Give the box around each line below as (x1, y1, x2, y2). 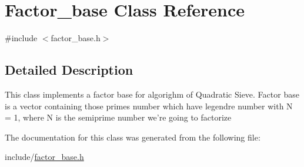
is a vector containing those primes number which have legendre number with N (5, 99, 293, 112)
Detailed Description (5, 61, 133, 79)
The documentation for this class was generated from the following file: (5, 131, 260, 143)
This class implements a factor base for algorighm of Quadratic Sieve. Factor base (5, 88, 299, 100)
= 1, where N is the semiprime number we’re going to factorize (5, 111, 232, 123)
